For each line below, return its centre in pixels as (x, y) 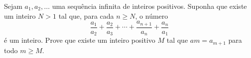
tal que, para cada (86, 15)
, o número (152, 15)
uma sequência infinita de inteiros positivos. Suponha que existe (149, 6)
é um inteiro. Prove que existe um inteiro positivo (80, 40)
